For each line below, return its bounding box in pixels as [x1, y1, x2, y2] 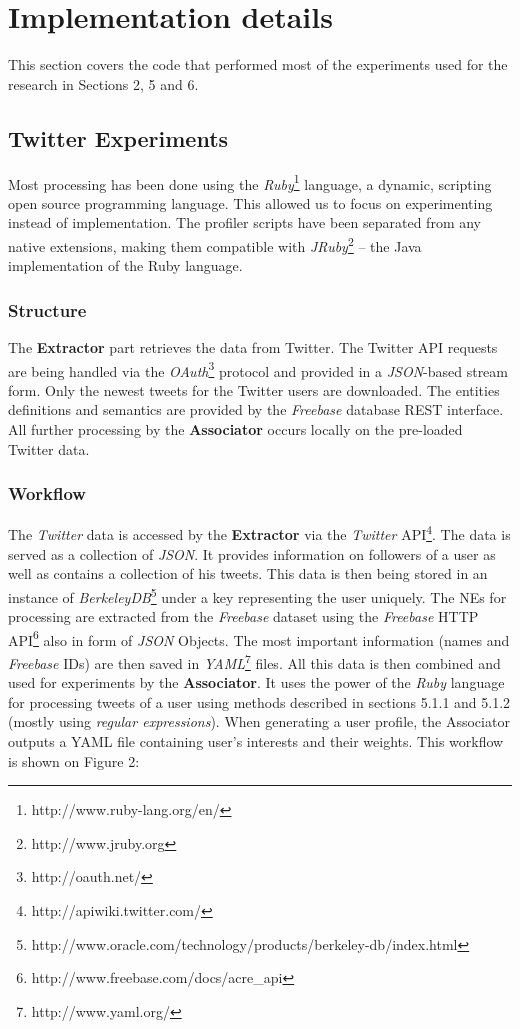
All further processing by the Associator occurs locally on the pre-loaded [8, 419, 463, 440]
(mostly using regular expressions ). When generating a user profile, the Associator [8, 711, 510, 732]
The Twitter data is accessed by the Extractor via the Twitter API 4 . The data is [8, 521, 511, 545]
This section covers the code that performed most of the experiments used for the [8, 54, 508, 75]
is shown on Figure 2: [8, 750, 140, 771]
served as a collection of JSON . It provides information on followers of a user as [8, 543, 496, 564]
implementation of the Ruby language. [8, 255, 243, 276]
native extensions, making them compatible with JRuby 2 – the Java [8, 232, 422, 256]
